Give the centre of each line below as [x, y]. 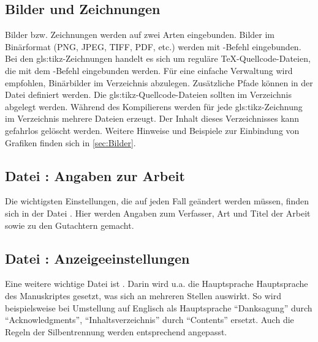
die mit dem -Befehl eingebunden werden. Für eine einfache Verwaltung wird [149, 70]
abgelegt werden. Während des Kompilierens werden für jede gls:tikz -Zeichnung [154, 106]
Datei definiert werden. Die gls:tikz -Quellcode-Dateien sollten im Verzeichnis [148, 95]
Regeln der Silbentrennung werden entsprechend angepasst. [116, 331]
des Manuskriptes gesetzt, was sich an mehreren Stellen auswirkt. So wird [143, 295]
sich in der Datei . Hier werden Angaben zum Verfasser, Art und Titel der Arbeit [158, 213]
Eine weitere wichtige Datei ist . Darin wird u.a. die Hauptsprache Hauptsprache [157, 284]
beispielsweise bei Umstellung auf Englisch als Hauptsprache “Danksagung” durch [159, 307]
